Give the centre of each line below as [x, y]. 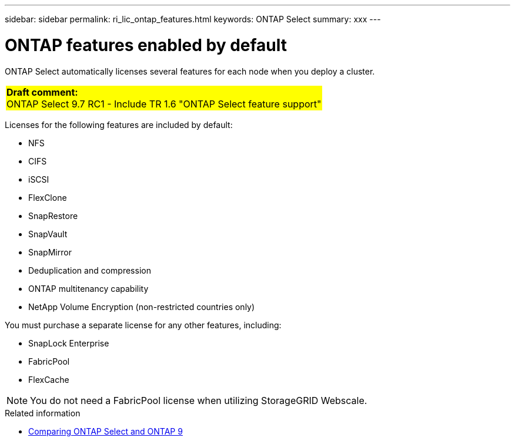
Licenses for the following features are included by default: [119, 124]
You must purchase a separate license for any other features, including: [143, 325]
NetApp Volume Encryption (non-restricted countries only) [142, 307]
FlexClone [48, 197]
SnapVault [48, 234]
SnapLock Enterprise [69, 343]
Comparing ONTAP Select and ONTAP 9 [106, 431]
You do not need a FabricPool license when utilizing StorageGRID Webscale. [199, 400]
